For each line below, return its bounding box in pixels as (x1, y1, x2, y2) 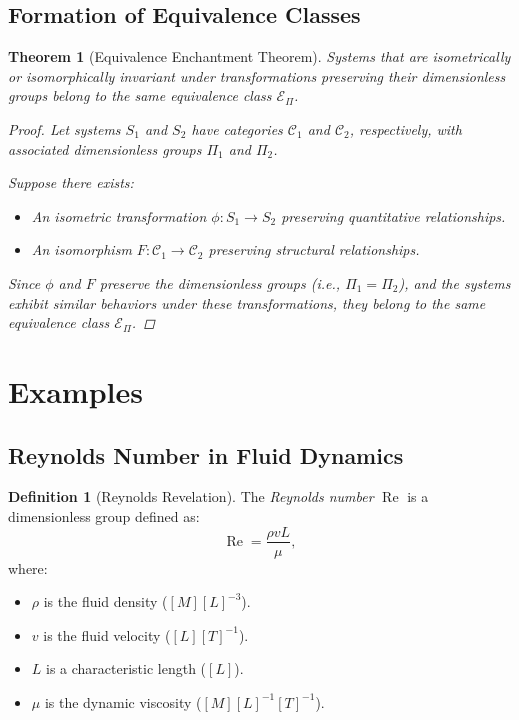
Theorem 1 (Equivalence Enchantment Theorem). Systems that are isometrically (8, 46, 511, 67)
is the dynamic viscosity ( (44, 691, 202, 712)
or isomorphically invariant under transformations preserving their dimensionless (8, 65, 506, 86)
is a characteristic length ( (46, 658, 207, 679)
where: (8, 557, 48, 578)
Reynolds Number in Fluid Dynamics (8, 439, 404, 470)
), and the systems (398, 272, 511, 293)
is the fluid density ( (43, 591, 168, 612)
